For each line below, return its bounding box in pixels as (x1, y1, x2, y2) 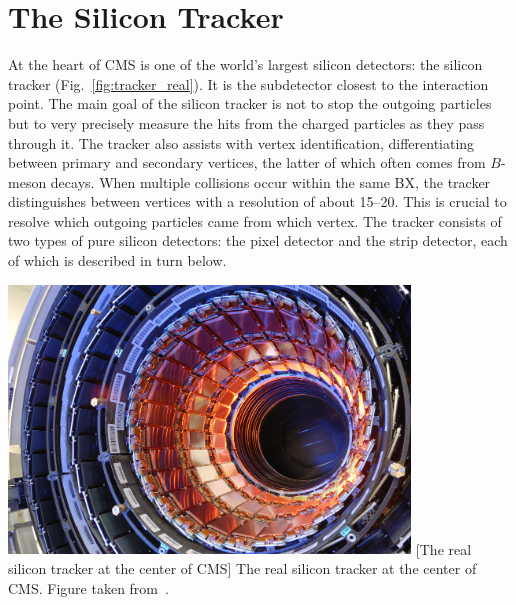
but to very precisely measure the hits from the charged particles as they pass (8, 112, 485, 133)
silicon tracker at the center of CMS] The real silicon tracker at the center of (8, 557, 477, 578)
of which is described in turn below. (8, 250, 227, 271)
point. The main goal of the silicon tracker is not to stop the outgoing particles (8, 93, 492, 114)
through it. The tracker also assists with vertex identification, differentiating (8, 132, 475, 153)
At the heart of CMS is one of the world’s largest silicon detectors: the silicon (8, 54, 483, 75)
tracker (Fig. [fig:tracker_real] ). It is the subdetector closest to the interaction (8, 73, 489, 94)
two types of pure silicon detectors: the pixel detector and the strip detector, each (8, 230, 508, 251)
